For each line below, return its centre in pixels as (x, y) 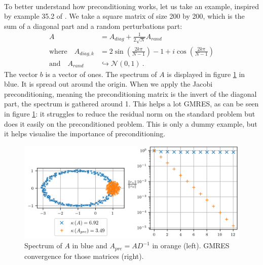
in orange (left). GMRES (191, 245)
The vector (21, 74)
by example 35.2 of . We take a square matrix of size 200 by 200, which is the (124, 16)
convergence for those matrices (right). (84, 256)
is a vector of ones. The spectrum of (101, 74)
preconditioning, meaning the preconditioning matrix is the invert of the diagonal (130, 93)
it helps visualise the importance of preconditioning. (85, 134)
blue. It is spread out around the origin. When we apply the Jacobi (108, 84)
